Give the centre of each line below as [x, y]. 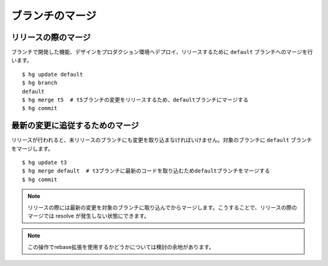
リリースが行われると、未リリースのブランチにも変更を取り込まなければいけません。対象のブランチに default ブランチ [162, 140]
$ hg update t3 [45, 163]
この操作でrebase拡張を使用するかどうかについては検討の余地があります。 [121, 247]
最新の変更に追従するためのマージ [75, 125]
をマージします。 [32, 148]
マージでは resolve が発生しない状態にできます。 [89, 216]
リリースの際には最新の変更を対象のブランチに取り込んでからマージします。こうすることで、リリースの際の [162, 207]
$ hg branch [40, 83]
